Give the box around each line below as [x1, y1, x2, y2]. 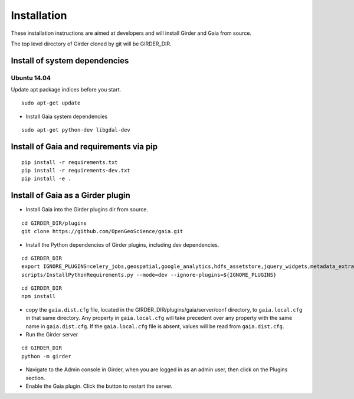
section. [25, 374, 45, 381]
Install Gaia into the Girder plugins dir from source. [25, 206, 149, 213]
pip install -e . [21, 175, 71, 182]
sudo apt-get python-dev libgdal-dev [21, 127, 131, 133]
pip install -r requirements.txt [21, 159, 118, 165]
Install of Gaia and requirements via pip [11, 142, 158, 152]
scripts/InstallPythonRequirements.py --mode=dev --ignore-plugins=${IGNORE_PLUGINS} [21, 272, 277, 278]
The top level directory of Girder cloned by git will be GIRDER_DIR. [11, 40, 172, 47]
